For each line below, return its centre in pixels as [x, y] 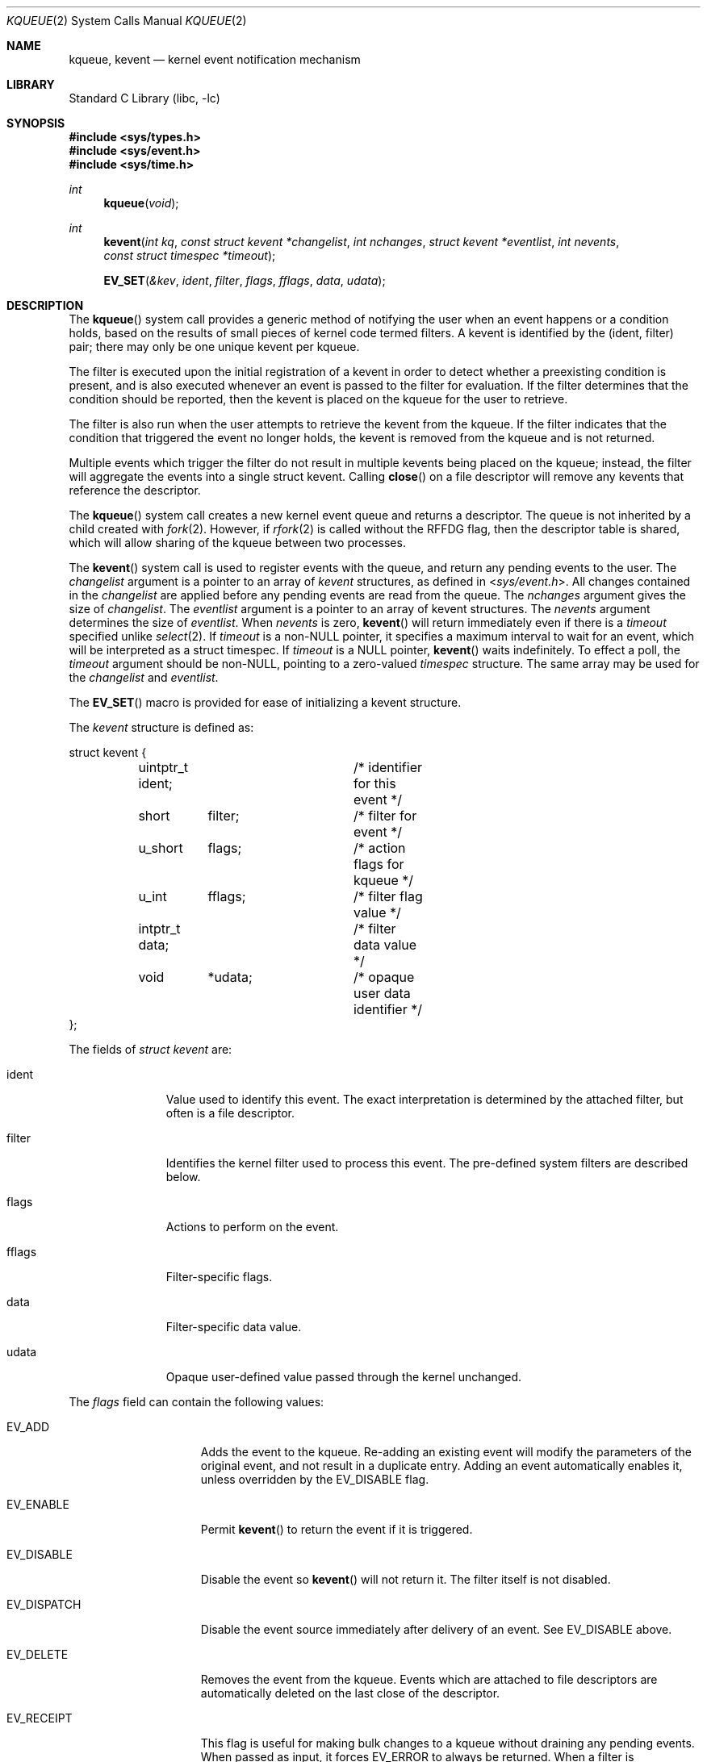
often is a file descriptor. [230, 1113]
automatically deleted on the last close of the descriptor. [350, 1693]
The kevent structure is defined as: [161, 727]
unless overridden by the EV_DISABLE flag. [315, 1479]
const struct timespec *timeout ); [190, 255]
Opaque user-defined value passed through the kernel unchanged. [344, 1377]
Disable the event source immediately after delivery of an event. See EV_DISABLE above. [436, 1629]
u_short [161, 848]
